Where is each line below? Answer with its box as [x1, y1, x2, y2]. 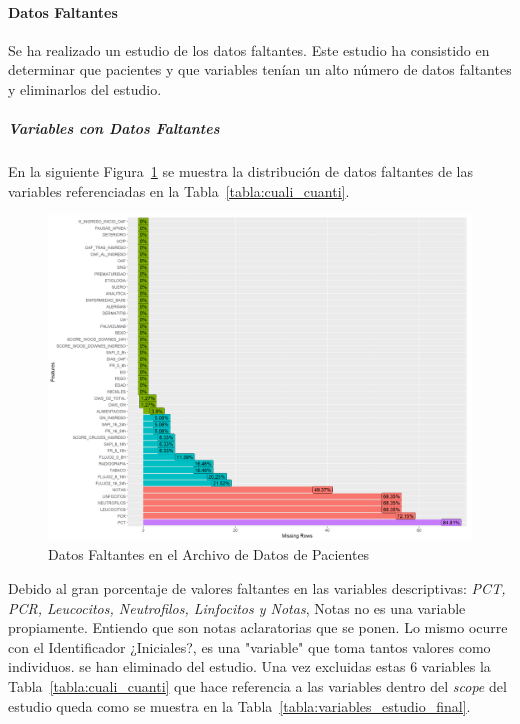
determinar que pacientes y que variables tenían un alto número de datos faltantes [8, 59, 512, 80]
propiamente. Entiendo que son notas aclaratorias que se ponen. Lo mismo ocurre [8, 617, 508, 638]
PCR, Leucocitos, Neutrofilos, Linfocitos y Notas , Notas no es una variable [8, 597, 466, 618]
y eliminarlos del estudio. [8, 78, 162, 99]
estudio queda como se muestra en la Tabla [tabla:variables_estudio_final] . [8, 695, 471, 716]
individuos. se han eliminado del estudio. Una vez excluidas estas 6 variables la [8, 656, 491, 677]
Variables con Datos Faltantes [8, 118, 220, 139]
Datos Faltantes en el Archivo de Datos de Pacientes [48, 544, 370, 565]
